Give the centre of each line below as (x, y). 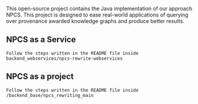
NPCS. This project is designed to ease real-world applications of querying (97, 15)
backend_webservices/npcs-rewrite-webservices (64, 58)
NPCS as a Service (41, 40)
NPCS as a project (40, 77)
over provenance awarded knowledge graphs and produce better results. (95, 21)
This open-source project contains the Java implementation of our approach (99, 9)
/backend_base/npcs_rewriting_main (50, 95)
